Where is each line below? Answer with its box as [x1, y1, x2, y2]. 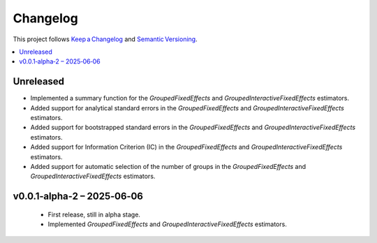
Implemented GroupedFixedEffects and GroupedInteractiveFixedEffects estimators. [47, 220, 288, 228]
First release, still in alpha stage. [47, 210, 141, 219]
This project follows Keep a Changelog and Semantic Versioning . [13, 35, 198, 43]
